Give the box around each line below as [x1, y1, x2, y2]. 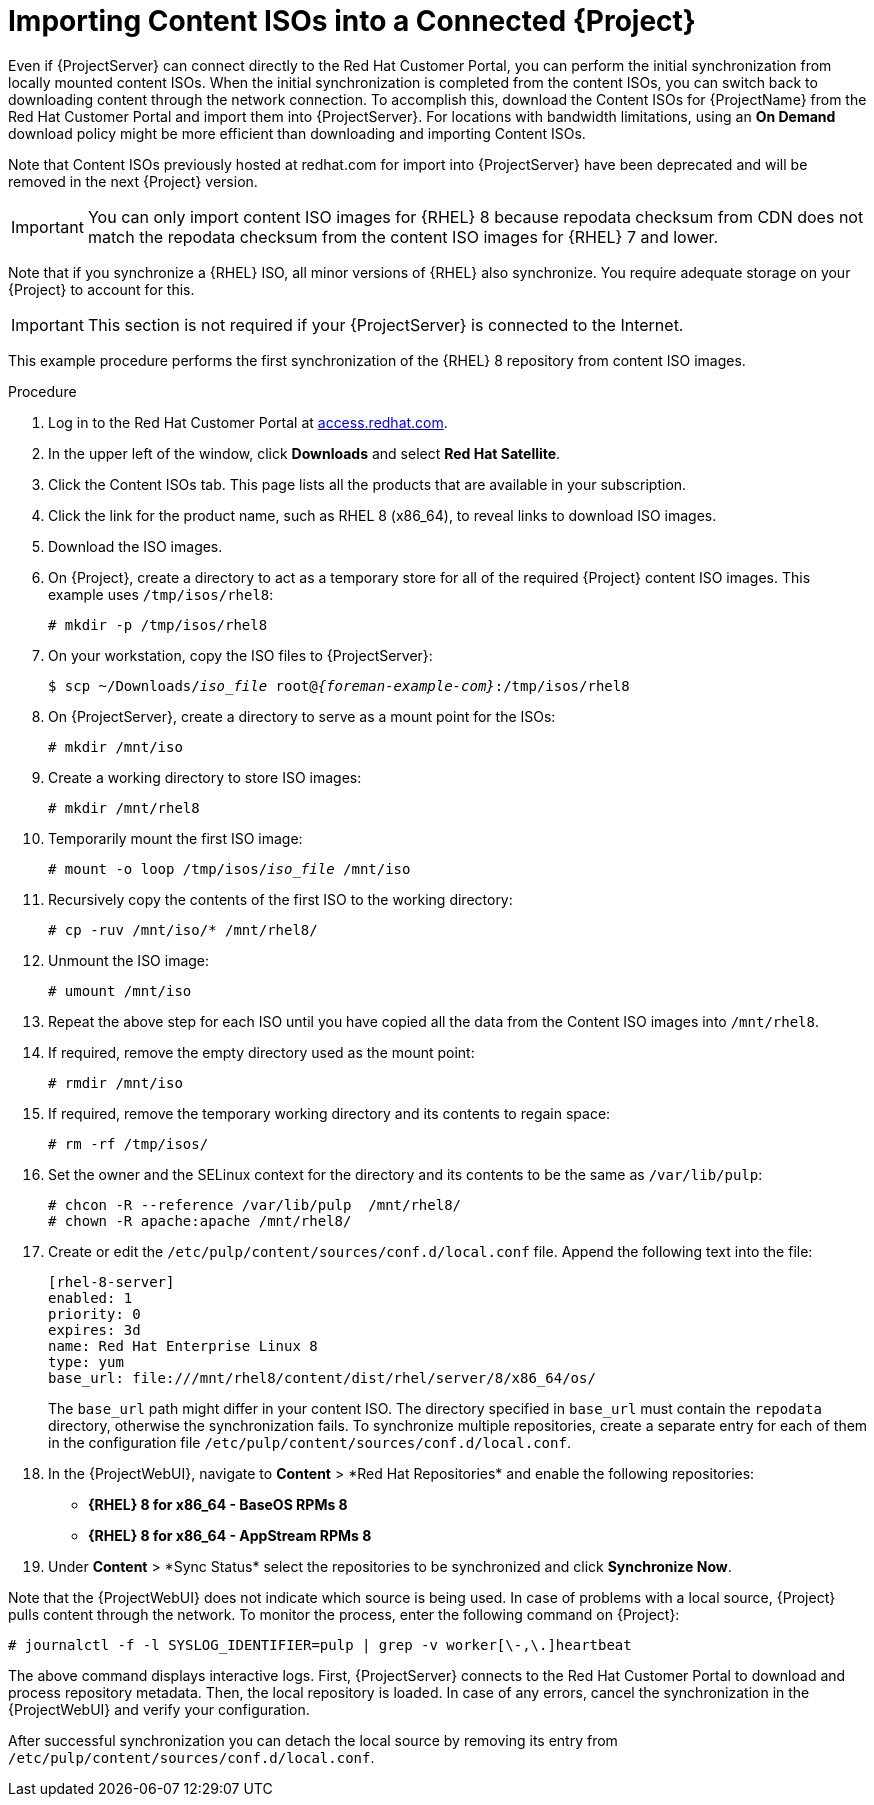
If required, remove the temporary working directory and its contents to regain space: [48, 1104, 611, 1122]
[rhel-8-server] [48, 1273, 175, 1290]
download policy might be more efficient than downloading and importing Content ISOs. [8, 124, 586, 142]
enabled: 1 [48, 1289, 133, 1306]
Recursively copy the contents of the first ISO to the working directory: [48, 890, 513, 908]
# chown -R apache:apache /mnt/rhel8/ [48, 1212, 352, 1229]
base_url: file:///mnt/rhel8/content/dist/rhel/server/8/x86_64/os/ [48, 1369, 596, 1386]
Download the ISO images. [48, 537, 223, 555]
